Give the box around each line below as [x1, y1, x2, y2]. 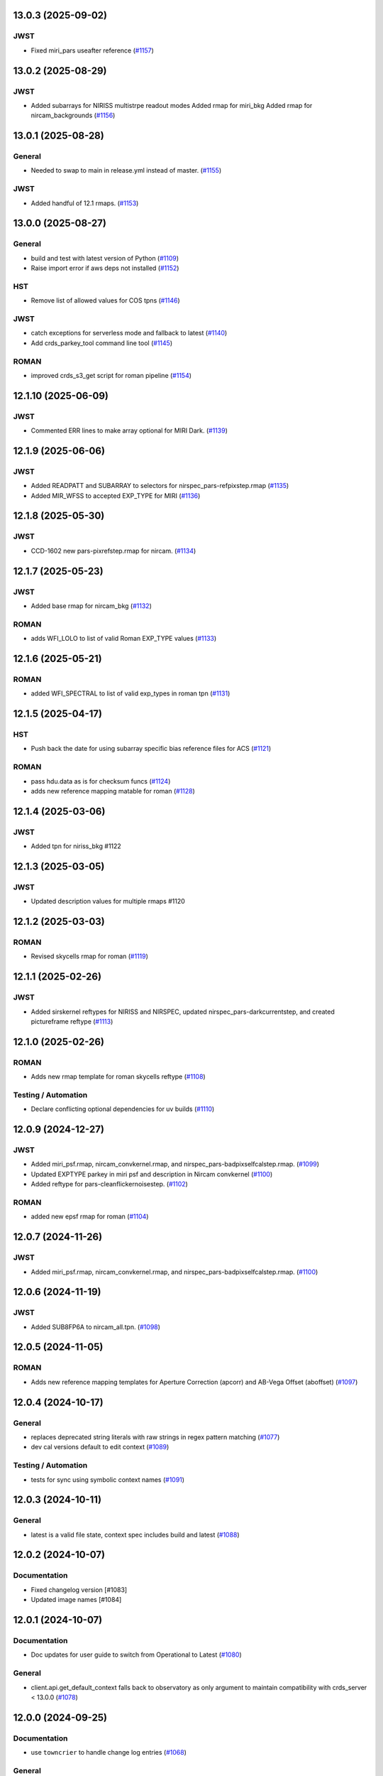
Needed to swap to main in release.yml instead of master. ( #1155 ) [30, 166, 222, 175]
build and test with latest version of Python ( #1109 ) [30, 254, 179, 262]
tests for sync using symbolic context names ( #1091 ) [30, 1475, 184, 1484]
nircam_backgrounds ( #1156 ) [30, 111, 116, 120]
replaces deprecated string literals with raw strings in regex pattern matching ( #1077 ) [30, 1432, 280, 1441]
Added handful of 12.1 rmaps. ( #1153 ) [30, 199, 139, 207]
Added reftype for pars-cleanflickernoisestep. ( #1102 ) [30, 1180, 188, 1188]
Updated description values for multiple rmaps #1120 [30, 897, 186, 906]
